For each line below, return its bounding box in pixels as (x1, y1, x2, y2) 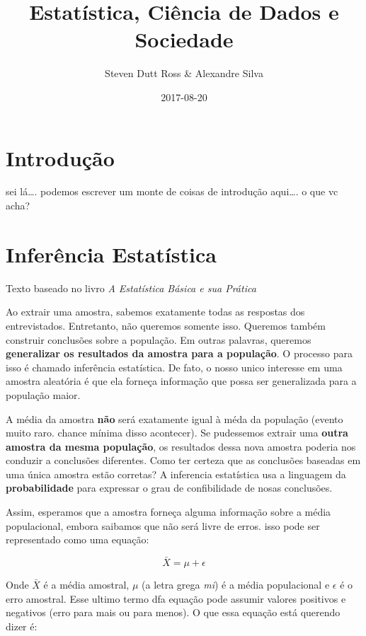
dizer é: (6, 618, 38, 633)
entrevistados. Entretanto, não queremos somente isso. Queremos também (6, 318, 326, 333)
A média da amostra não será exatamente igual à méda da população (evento (6, 411, 343, 426)
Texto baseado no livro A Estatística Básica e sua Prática (6, 280, 256, 295)
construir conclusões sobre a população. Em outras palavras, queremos (6, 332, 311, 347)
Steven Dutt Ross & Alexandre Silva (105, 66, 263, 81)
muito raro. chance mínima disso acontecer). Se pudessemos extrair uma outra (6, 425, 348, 440)
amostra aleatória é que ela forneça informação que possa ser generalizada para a (6, 374, 357, 388)
